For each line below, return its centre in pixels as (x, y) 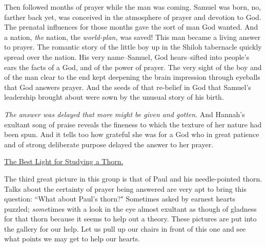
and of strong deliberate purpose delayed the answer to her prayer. (109, 144)
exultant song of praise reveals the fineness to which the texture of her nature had (133, 124)
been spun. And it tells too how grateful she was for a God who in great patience (132, 134)
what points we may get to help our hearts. (72, 239)
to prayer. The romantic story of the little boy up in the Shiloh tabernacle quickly (133, 47)
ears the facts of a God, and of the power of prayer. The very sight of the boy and (133, 67)
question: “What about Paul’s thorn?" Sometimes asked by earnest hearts (120, 199)
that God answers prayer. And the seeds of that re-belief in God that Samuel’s (128, 87)
